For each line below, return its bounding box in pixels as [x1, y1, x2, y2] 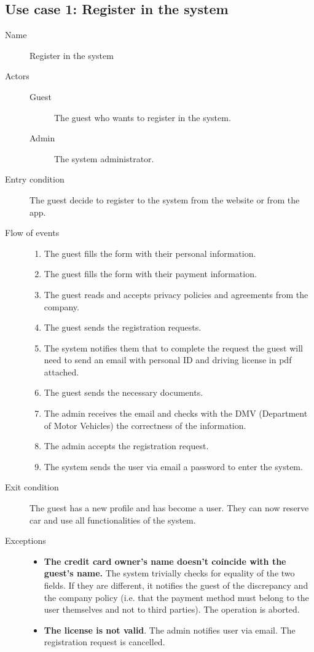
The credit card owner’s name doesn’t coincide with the [44, 554, 286, 567]
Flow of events [5, 226, 60, 239]
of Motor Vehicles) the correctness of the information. [44, 418, 246, 431]
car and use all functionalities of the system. [29, 513, 196, 526]
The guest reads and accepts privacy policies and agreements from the [44, 288, 308, 300]
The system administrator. [54, 152, 154, 165]
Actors [5, 69, 29, 82]
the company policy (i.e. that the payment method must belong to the [44, 591, 309, 603]
